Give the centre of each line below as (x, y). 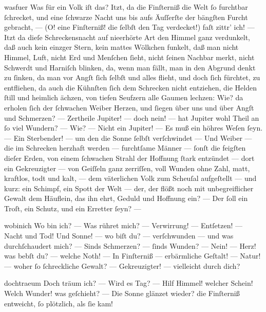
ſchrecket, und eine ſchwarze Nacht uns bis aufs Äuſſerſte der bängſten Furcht (126, 17)
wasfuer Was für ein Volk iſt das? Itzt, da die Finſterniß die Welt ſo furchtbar (126, 7)
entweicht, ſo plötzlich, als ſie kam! (59, 303)
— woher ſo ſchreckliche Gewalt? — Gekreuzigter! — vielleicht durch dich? (122, 265)
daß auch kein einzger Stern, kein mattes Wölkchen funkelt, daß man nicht (121, 47)
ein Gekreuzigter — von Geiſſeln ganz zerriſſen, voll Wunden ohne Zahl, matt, (127, 168)
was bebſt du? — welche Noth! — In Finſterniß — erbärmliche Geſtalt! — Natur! (132, 256)
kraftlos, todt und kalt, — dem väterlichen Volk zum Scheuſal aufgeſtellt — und (130, 178)
